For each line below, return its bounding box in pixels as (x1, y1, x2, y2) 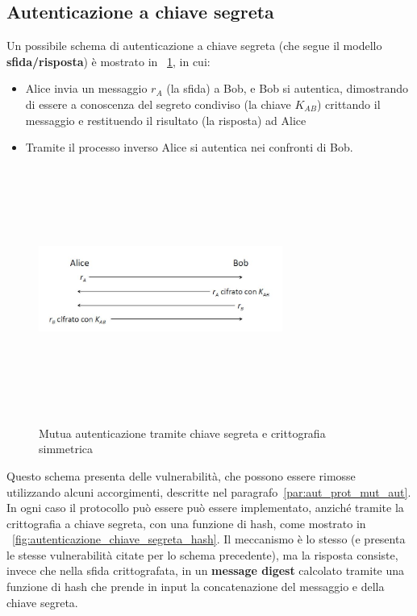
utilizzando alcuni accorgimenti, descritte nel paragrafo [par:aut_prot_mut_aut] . (6, 483, 411, 500)
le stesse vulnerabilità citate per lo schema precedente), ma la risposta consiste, (6, 546, 398, 563)
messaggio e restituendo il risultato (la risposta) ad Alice (25, 111, 306, 128)
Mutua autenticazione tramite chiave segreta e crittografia (39, 424, 326, 441)
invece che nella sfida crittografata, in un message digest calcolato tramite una (6, 562, 405, 579)
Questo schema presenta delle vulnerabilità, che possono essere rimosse (6, 467, 356, 484)
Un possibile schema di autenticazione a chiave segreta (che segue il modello (6, 37, 382, 54)
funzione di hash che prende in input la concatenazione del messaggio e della (6, 578, 385, 595)
